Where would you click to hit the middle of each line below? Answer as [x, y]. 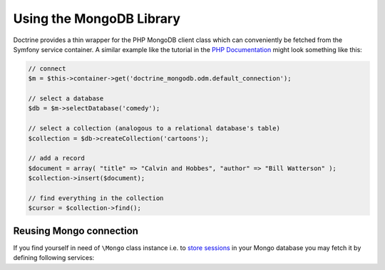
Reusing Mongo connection [76, 230]
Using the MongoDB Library [97, 19]
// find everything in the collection [96, 198]
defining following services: [54, 258]
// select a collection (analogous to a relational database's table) [154, 129]
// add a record [57, 158]
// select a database [66, 99]
